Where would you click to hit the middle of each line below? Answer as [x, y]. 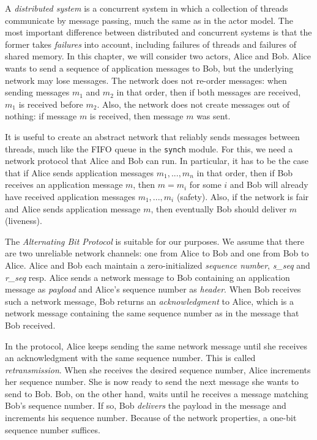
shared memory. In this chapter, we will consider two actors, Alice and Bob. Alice [158, 56]
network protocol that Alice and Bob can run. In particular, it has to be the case [157, 161]
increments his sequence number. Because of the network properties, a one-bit [151, 418]
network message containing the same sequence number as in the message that [152, 313]
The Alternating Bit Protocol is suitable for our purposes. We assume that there [155, 241]
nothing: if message [41, 116]
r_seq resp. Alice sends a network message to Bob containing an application [147, 277]
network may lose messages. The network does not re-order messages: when [146, 80]
